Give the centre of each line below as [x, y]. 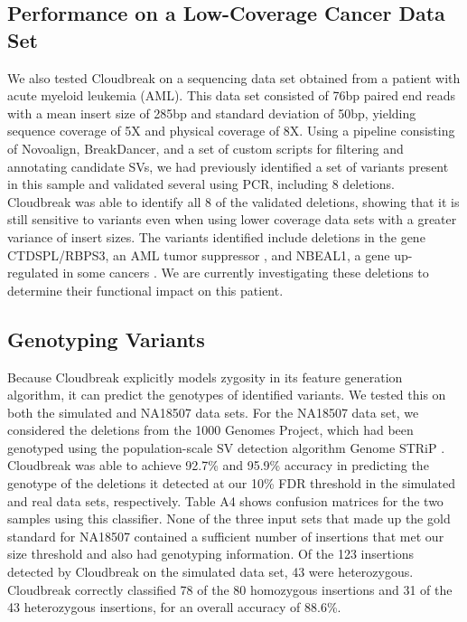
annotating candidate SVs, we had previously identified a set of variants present [228, 166]
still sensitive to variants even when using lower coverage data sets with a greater [232, 219]
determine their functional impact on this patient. [145, 290]
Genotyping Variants [106, 339]
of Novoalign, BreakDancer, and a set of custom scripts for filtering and [205, 148]
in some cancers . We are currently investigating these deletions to [246, 273]
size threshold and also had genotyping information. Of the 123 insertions [211, 554]
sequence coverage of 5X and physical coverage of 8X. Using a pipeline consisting [231, 131]
